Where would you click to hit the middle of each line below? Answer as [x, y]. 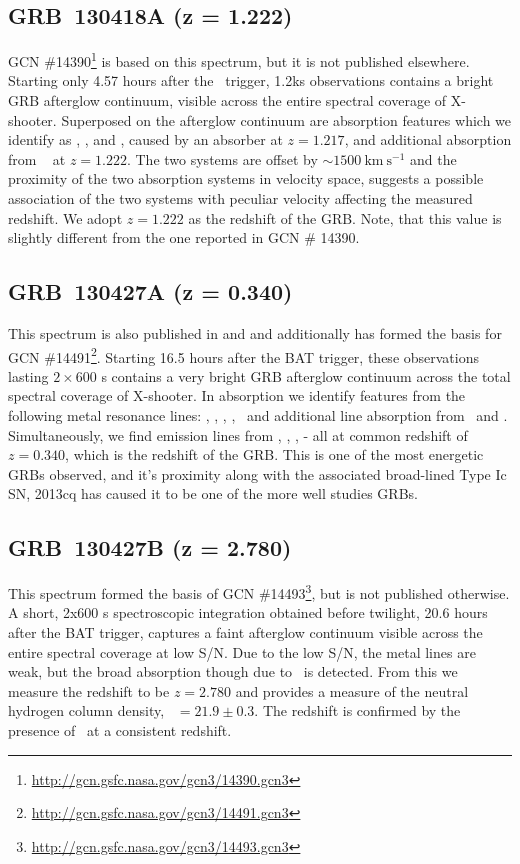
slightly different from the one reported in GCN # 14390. [184, 237]
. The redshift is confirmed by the [357, 710]
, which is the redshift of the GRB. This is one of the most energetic [274, 454]
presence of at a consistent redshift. [120, 730]
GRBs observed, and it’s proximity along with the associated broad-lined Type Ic [257, 473]
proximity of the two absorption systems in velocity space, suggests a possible [246, 178]
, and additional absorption [428, 139]
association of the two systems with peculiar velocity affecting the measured [240, 198]
